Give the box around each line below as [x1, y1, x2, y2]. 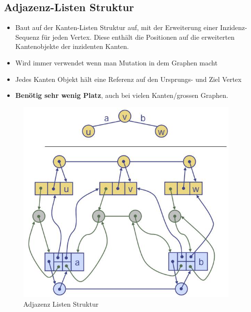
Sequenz [15, 31, 40, 42]
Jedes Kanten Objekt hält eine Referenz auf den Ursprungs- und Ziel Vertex [15, 74, 242, 84]
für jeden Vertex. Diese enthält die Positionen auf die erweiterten [41, 31, 235, 42]
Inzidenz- [220, 22, 247, 32]
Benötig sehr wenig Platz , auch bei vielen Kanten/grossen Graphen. [15, 90, 229, 100]
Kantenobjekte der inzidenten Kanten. [15, 41, 129, 51]
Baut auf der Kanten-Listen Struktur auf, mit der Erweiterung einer [15, 22, 218, 32]
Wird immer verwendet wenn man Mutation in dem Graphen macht [15, 57, 218, 67]
